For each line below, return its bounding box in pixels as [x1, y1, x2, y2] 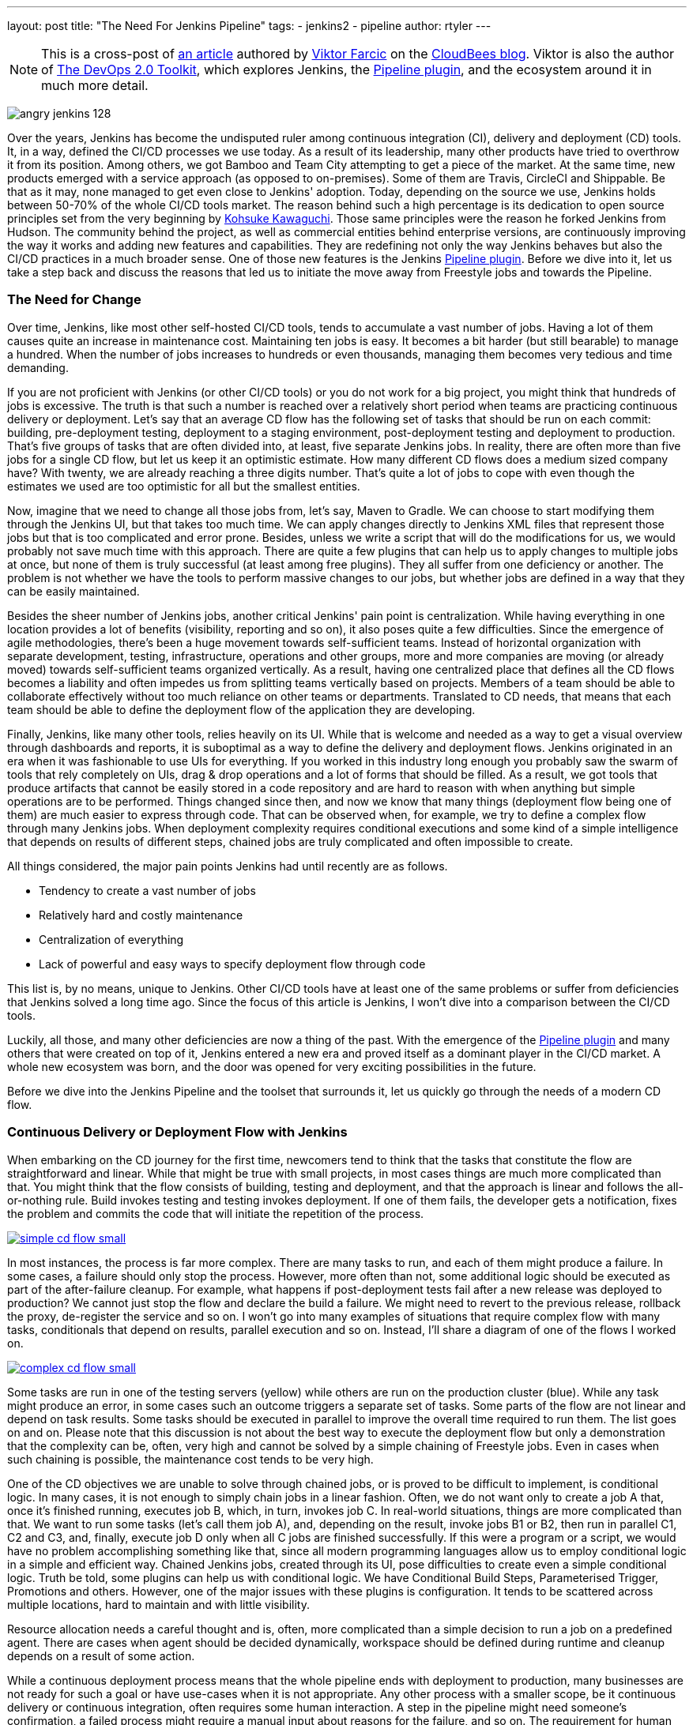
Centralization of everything [39, 932, 184, 946]
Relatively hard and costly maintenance [39, 908, 243, 922]
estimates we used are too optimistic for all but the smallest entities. [7, 479, 360, 493]
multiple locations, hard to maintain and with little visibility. [7, 1597, 310, 1611]
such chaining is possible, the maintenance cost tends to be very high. [7, 1452, 374, 1466]
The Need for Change [7, 291, 141, 308]
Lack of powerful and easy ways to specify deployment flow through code [39, 956, 426, 971]
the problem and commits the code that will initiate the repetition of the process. [7, 1206, 424, 1220]
